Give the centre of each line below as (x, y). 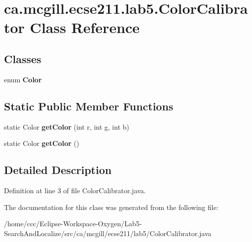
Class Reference (85, 27)
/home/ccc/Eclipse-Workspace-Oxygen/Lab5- (73, 224)
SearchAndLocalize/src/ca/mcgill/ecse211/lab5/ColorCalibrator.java (108, 233)
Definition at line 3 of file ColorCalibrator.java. (75, 190)
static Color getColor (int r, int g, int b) (67, 126)
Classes (23, 58)
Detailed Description (58, 170)
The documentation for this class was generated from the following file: (111, 207)
